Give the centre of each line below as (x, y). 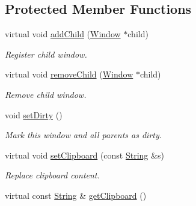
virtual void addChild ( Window (63, 34)
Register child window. (46, 54)
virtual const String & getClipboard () (76, 195)
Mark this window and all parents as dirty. (84, 135)
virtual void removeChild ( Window (69, 74)
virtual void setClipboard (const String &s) (84, 155)
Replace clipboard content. (52, 175)
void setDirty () (34, 114)
